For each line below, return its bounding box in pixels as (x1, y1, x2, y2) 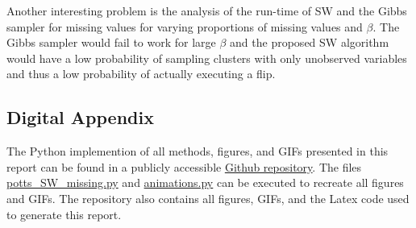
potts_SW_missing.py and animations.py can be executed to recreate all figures (6, 174, 404, 191)
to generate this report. (6, 205, 122, 222)
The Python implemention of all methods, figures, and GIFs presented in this (6, 143, 389, 160)
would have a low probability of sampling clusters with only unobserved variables (6, 49, 407, 66)
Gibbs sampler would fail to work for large (6, 34, 216, 51)
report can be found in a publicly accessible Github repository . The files (6, 158, 362, 175)
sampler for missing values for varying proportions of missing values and (6, 18, 363, 35)
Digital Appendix (6, 105, 154, 130)
